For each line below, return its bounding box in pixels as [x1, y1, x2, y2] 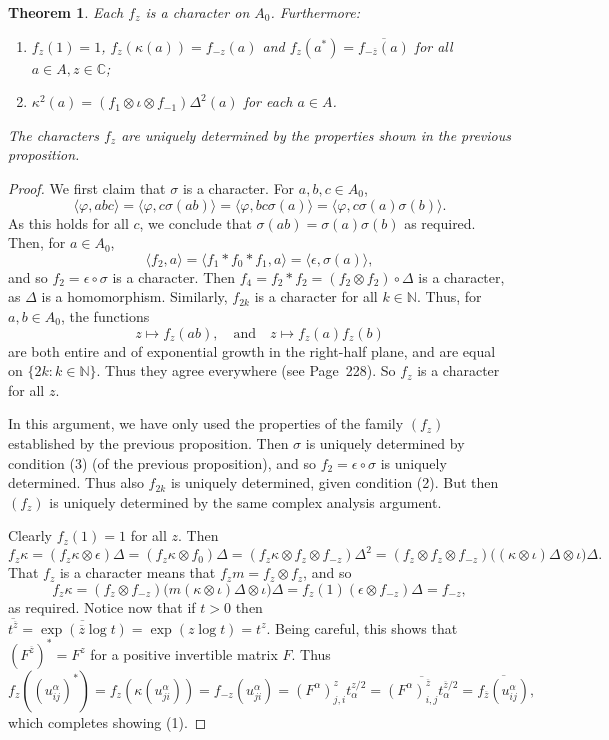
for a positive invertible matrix [90, 643, 278, 664]
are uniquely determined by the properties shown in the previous [121, 124, 512, 145]
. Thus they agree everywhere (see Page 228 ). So [96, 360, 396, 381]
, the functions [60, 305, 150, 326]
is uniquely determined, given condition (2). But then [170, 472, 499, 493]
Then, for [8, 232, 66, 253]
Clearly [8, 525, 52, 546]
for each [243, 91, 293, 112]
